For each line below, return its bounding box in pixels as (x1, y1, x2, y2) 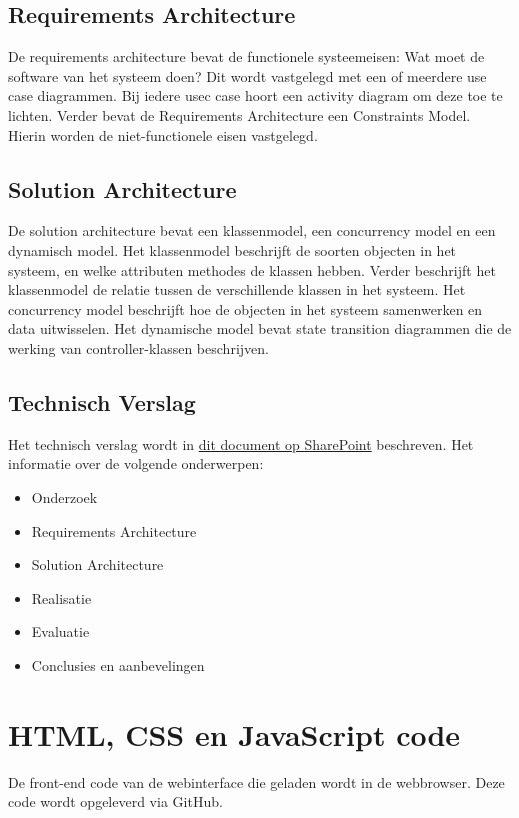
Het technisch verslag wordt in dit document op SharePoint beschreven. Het (8, 433, 474, 454)
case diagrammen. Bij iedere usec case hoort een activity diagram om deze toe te (8, 85, 503, 106)
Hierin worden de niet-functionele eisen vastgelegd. (8, 124, 318, 145)
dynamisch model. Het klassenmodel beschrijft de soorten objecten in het (8, 239, 457, 260)
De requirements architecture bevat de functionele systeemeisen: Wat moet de (8, 46, 485, 67)
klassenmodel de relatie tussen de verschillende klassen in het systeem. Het (8, 279, 466, 300)
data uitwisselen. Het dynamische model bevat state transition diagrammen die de (8, 318, 512, 339)
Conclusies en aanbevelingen (31, 654, 205, 675)
